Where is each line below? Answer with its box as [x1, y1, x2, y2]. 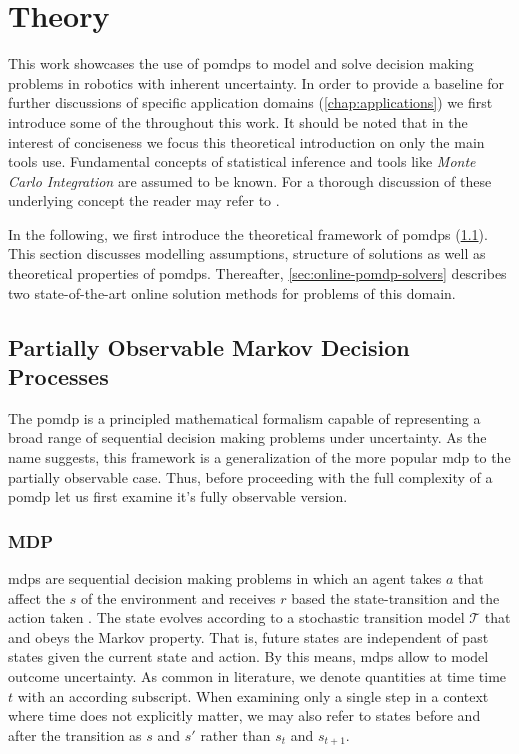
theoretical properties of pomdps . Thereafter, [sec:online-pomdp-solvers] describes [8, 263, 507, 284]
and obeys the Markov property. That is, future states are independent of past [8, 626, 489, 647]
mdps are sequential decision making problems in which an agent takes [8, 568, 442, 589]
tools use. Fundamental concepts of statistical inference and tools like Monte [8, 151, 476, 172]
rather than [200, 724, 271, 745]
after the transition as [8, 724, 142, 745]
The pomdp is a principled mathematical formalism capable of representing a [8, 407, 481, 428]
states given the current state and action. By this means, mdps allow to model [8, 646, 489, 667]
